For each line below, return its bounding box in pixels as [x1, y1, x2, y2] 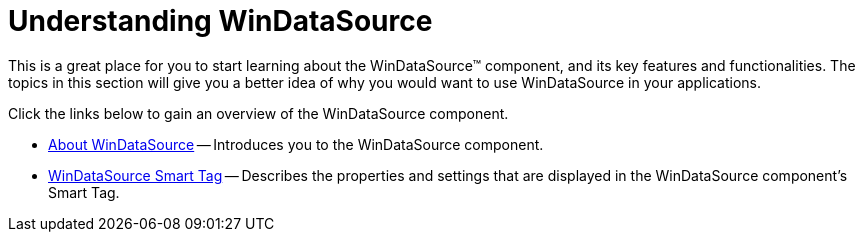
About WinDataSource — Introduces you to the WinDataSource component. [48, 135, 544, 153]
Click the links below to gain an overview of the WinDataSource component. [8, 104, 509, 122]
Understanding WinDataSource [8, 4, 433, 38]
